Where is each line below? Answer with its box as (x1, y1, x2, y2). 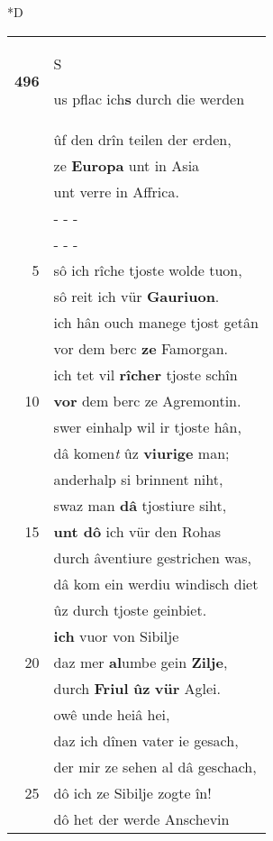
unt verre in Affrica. (53, 180, 179, 202)
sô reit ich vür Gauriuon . (53, 285, 220, 306)
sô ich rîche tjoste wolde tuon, (53, 259, 242, 280)
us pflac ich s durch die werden (53, 87, 245, 109)
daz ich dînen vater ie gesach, (53, 729, 239, 751)
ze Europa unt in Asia (53, 154, 200, 176)
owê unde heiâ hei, (53, 703, 170, 725)
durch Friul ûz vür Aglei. (53, 677, 222, 699)
